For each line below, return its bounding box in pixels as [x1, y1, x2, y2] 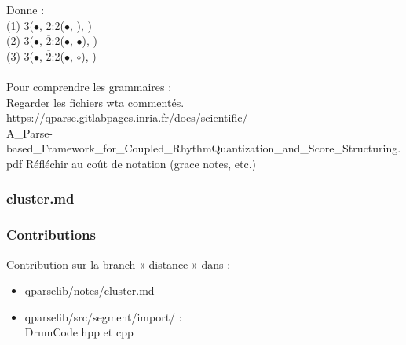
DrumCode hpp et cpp [24, 324, 134, 340]
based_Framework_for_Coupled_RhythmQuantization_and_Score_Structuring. [6, 140, 401, 156]
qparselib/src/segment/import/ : [24, 308, 182, 325]
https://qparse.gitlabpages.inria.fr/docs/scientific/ [6, 109, 248, 126]
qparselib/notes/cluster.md [24, 282, 155, 299]
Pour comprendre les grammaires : [6, 78, 172, 94]
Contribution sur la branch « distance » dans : [6, 255, 231, 272]
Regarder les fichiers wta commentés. [6, 94, 185, 110]
